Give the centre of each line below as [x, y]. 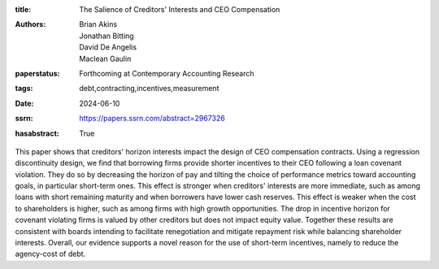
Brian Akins [98, 24]
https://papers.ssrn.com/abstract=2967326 [152, 119]
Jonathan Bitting [106, 36]
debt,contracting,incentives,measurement [149, 89]
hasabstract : [37, 133]
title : [23, 9]
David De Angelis [108, 47]
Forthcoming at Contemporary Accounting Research [167, 73]
